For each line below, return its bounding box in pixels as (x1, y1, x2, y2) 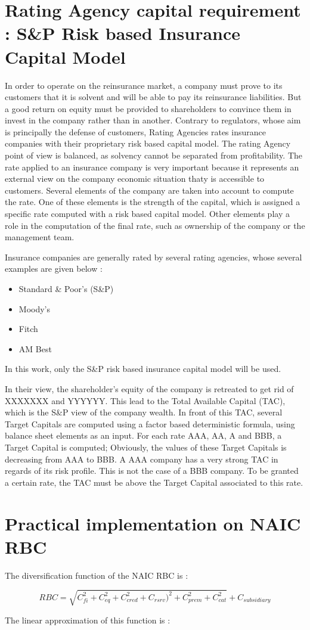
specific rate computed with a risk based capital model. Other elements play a (5, 207, 290, 220)
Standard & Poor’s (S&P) (18, 283, 114, 294)
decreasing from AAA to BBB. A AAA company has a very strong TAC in (5, 452, 278, 465)
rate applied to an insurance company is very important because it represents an (5, 160, 299, 173)
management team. (5, 231, 75, 243)
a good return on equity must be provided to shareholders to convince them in (5, 102, 292, 114)
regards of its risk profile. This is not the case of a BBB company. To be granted (5, 464, 299, 477)
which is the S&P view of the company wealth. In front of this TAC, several (5, 406, 283, 418)
